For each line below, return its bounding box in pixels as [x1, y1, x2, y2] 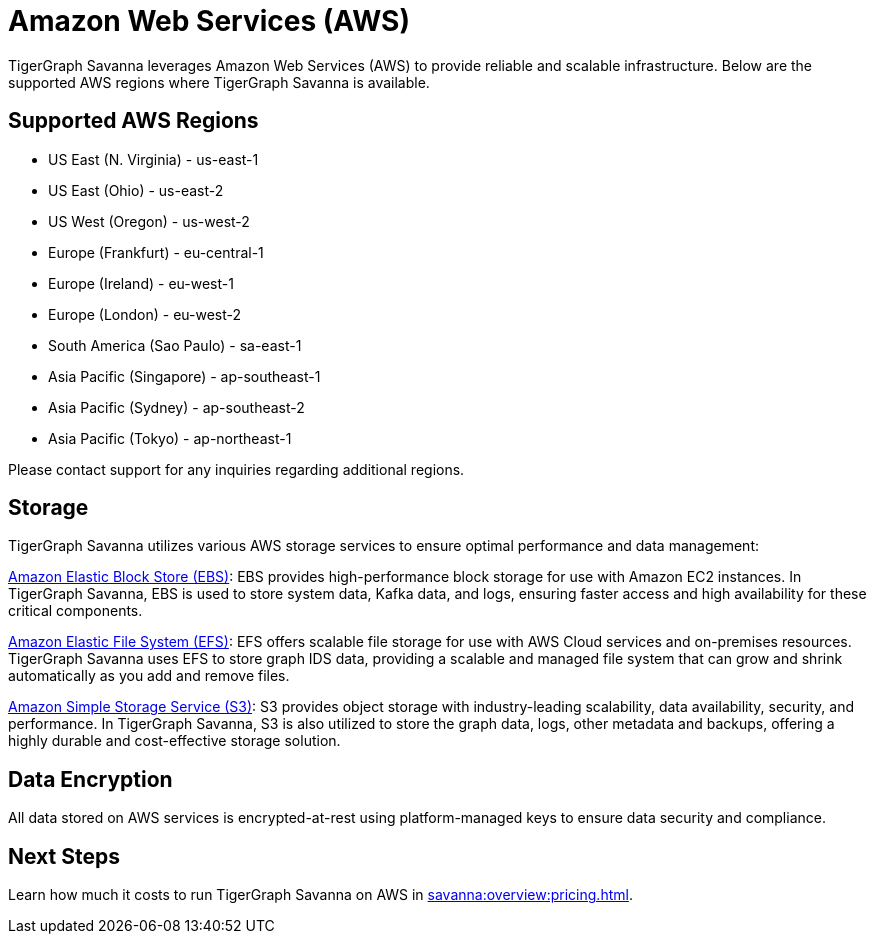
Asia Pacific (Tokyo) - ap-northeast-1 [48, 429, 292, 447]
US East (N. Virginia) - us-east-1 [48, 150, 259, 168]
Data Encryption [8, 766, 173, 792]
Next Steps [8, 843, 120, 869]
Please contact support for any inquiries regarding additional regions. [8, 460, 465, 478]
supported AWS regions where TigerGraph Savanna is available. [8, 73, 430, 91]
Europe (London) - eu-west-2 [48, 305, 242, 323]
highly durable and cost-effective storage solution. [8, 732, 341, 750]
